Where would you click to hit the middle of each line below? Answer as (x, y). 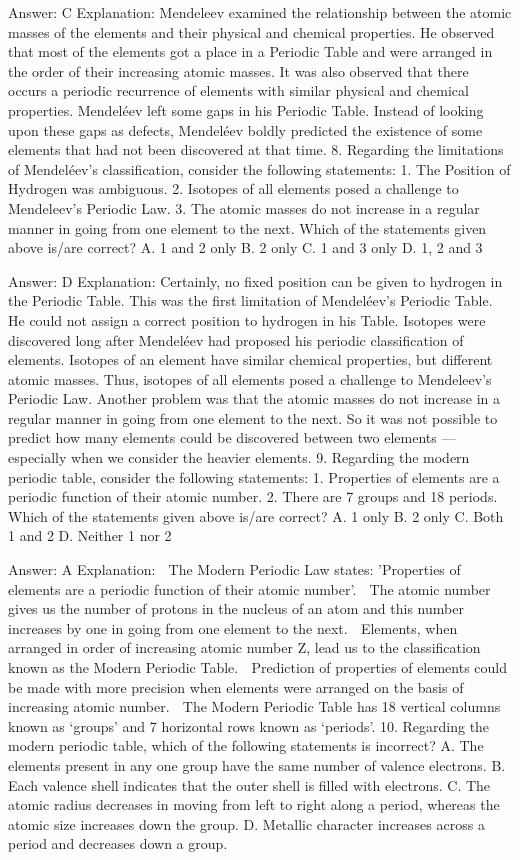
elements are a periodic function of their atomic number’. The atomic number (249, 588)
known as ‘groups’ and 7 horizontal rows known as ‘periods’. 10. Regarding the (249, 725)
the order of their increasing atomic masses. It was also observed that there (238, 70)
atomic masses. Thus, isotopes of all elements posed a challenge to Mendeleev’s (250, 378)
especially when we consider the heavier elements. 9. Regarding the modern (239, 457)
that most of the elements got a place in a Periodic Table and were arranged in (250, 51)
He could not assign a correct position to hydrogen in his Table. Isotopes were (247, 319)
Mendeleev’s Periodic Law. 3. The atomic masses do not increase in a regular (244, 207)
